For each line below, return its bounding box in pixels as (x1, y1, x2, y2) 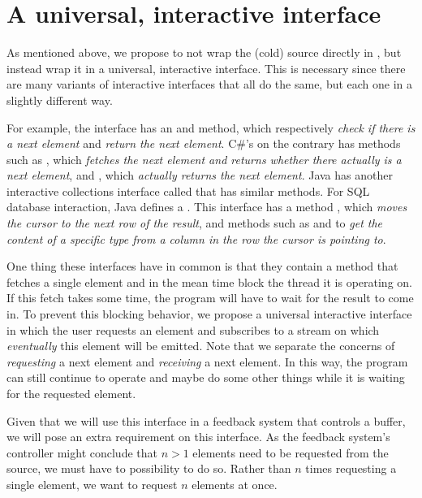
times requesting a (305, 460, 397, 477)
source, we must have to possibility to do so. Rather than (6, 460, 291, 477)
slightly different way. (6, 91, 113, 108)
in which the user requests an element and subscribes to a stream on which (6, 321, 380, 338)
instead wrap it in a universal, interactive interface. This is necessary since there (6, 59, 406, 76)
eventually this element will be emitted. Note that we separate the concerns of (6, 337, 395, 354)
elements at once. (192, 475, 278, 492)
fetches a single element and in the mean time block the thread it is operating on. (6, 273, 412, 290)
